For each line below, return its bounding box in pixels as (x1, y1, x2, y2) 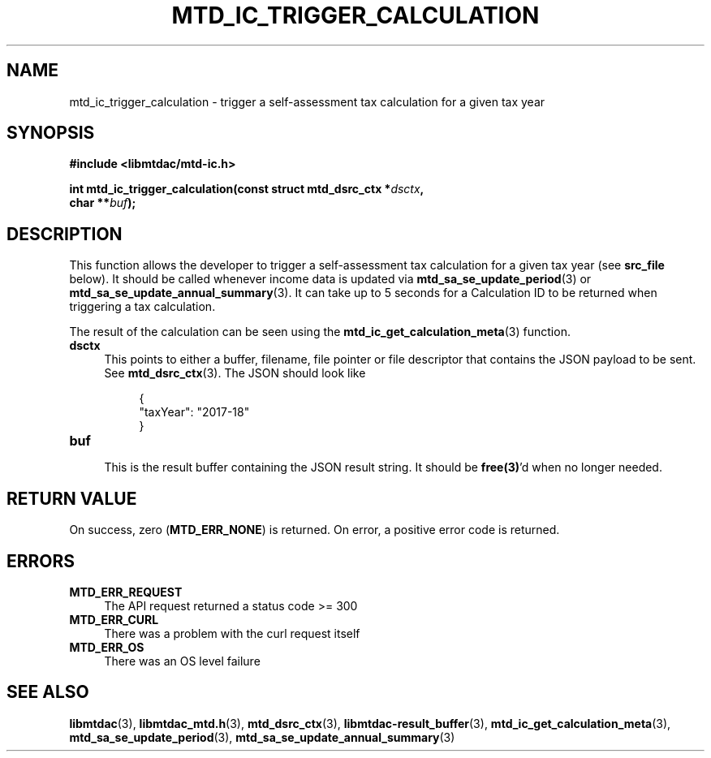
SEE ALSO (6, 682, 89, 703)
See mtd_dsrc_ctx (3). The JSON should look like (104, 366, 366, 381)
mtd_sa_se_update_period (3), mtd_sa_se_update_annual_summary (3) (69, 730, 455, 744)
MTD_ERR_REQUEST (69, 584, 183, 599)
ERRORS (6, 550, 75, 571)
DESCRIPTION (6, 223, 123, 244)
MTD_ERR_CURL (69, 612, 159, 627)
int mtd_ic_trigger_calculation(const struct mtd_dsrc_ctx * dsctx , (69, 182, 424, 196)
